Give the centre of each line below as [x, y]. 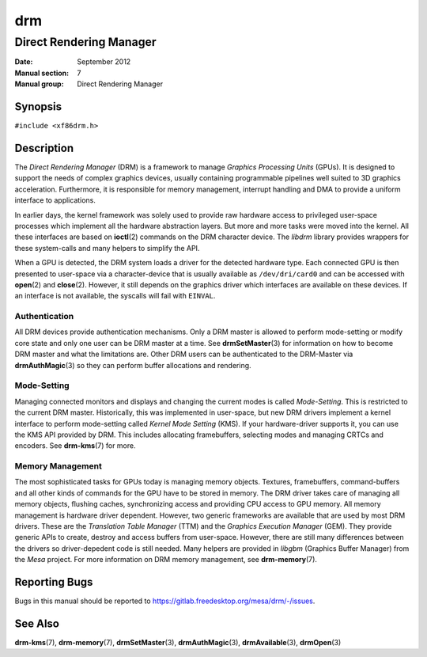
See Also [37, 623]
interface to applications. [55, 200]
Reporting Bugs [54, 582]
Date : [24, 62]
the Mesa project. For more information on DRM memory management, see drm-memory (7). [166, 560]
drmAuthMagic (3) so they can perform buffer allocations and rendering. [133, 365]
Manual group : [39, 84]
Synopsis [38, 106]
